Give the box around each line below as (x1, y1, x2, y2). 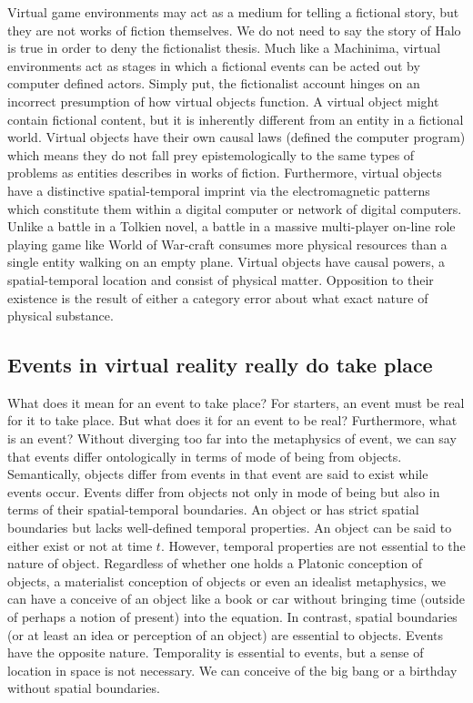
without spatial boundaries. (7, 678, 160, 698)
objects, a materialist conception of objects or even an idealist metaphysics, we (7, 571, 446, 590)
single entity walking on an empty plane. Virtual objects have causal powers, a (7, 252, 446, 271)
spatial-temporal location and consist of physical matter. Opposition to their (7, 270, 434, 289)
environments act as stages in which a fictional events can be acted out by (7, 56, 420, 75)
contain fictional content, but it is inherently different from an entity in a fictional (7, 109, 464, 128)
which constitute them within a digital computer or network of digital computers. (7, 199, 462, 218)
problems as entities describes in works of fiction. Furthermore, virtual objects (7, 163, 442, 182)
